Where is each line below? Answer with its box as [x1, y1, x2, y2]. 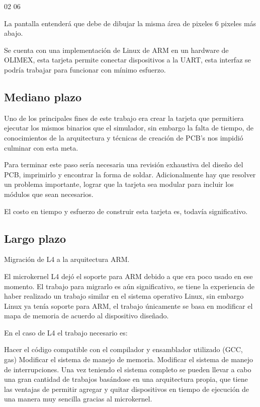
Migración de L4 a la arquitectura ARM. [4, 254, 130, 264]
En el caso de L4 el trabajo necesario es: [4, 327, 128, 337]
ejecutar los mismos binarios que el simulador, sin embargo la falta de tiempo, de [4, 122, 254, 133]
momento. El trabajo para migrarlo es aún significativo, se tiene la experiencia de [4, 281, 255, 291]
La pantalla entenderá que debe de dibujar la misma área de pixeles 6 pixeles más [4, 18, 256, 28]
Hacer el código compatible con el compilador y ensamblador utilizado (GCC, [4, 344, 243, 355]
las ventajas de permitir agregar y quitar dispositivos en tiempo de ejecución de [4, 383, 249, 394]
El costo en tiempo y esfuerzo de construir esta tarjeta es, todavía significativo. [4, 206, 248, 216]
